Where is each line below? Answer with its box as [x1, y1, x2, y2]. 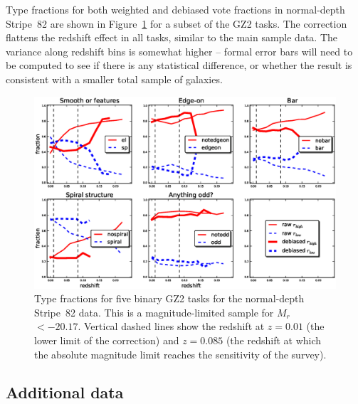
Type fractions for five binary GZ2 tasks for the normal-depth [34, 291, 305, 306]
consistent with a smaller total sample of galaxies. [6, 71, 223, 86]
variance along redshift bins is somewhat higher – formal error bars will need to [6, 43, 353, 58]
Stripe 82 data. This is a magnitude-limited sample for [34, 304, 274, 319]
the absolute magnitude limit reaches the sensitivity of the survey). [34, 346, 327, 361]
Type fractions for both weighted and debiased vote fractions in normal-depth [6, 2, 345, 16]
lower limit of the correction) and [34, 332, 179, 347]
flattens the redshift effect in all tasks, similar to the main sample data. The [6, 30, 338, 45]
